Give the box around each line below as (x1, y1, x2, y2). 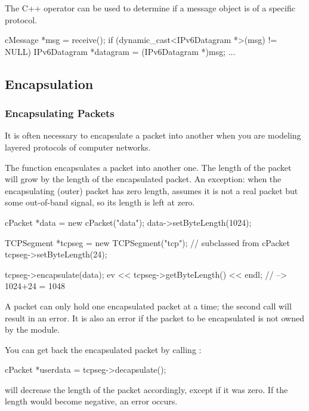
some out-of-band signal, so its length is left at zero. (5, 196, 195, 208)
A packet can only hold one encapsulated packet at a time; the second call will (5, 299, 292, 312)
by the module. (5, 323, 60, 336)
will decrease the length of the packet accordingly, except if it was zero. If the (5, 383, 288, 395)
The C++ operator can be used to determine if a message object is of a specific (5, 2, 295, 14)
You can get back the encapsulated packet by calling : (5, 343, 202, 355)
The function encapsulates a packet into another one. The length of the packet (5, 161, 292, 173)
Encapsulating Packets (5, 106, 115, 121)
